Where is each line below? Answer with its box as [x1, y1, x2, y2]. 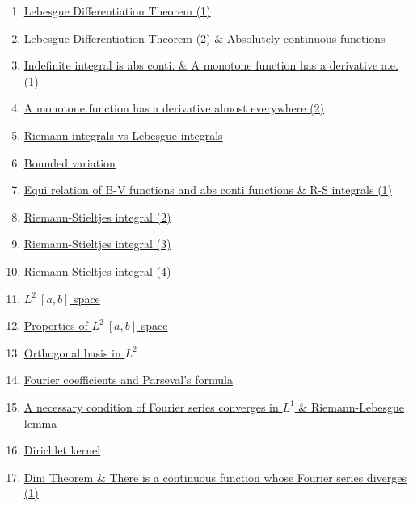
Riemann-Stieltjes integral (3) [23, 235, 171, 252]
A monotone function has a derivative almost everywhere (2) [23, 99, 325, 116]
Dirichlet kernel [23, 442, 101, 458]
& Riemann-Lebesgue [298, 398, 405, 415]
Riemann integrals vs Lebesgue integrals [23, 126, 223, 143]
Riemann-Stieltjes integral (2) [23, 208, 171, 225]
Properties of [23, 317, 88, 334]
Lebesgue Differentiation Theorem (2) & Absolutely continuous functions [23, 29, 386, 46]
